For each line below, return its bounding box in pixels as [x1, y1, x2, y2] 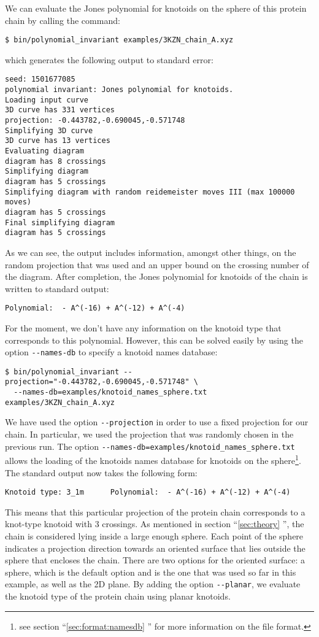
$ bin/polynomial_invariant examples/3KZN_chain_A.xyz [5, 36, 234, 45]
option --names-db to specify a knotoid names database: [5, 346, 218, 358]
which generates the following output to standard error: [5, 53, 213, 66]
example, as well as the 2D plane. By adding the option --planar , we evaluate [5, 577, 301, 590]
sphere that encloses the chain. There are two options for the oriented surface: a [5, 554, 306, 566]
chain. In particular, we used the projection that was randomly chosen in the [5, 428, 294, 441]
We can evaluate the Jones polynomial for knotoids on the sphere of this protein [5, 2, 307, 14]
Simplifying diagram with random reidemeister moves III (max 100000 [5, 187, 295, 196]
